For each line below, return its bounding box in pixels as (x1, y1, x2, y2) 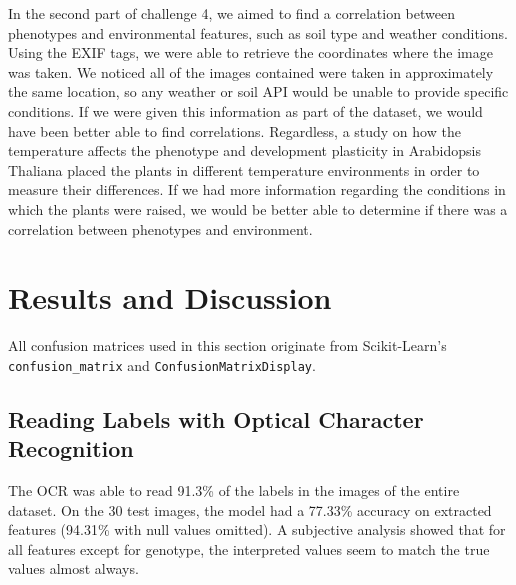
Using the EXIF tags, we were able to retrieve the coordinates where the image (8, 42, 493, 63)
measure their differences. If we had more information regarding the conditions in (8, 179, 506, 200)
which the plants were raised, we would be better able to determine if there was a (8, 198, 508, 219)
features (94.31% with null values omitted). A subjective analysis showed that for (8, 519, 506, 540)
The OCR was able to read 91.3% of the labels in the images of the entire (8, 480, 460, 501)
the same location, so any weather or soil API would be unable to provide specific (8, 81, 509, 102)
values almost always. (8, 558, 139, 579)
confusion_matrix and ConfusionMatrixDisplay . (8, 354, 316, 375)
